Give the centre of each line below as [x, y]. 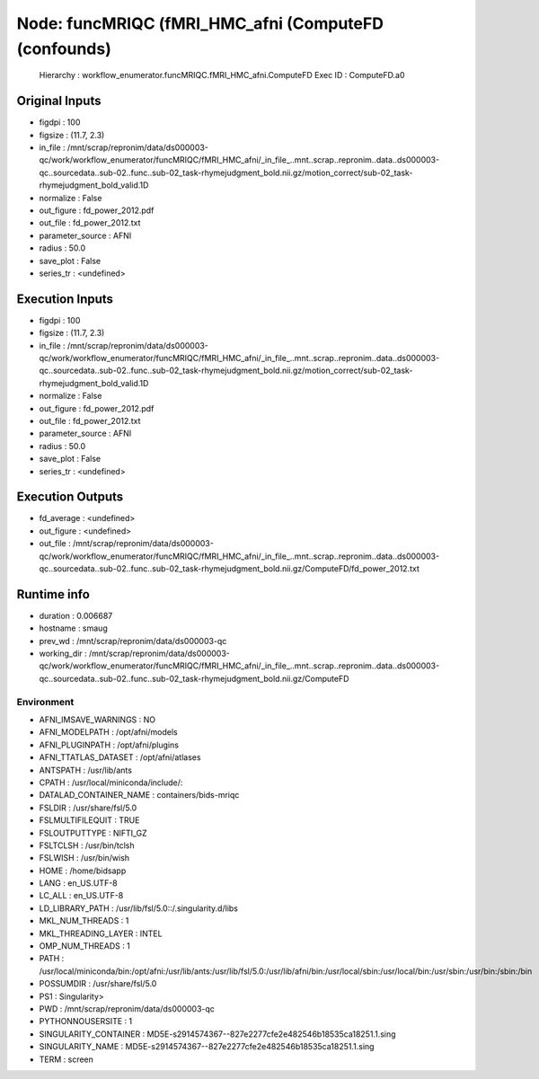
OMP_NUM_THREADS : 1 [84, 946]
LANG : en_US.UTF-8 [78, 883]
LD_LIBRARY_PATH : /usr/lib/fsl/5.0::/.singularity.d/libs [138, 908]
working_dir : [63, 654]
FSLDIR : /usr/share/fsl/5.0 [88, 808]
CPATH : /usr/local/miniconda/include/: [111, 783]
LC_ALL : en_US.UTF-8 [81, 896]
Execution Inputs [65, 299]
